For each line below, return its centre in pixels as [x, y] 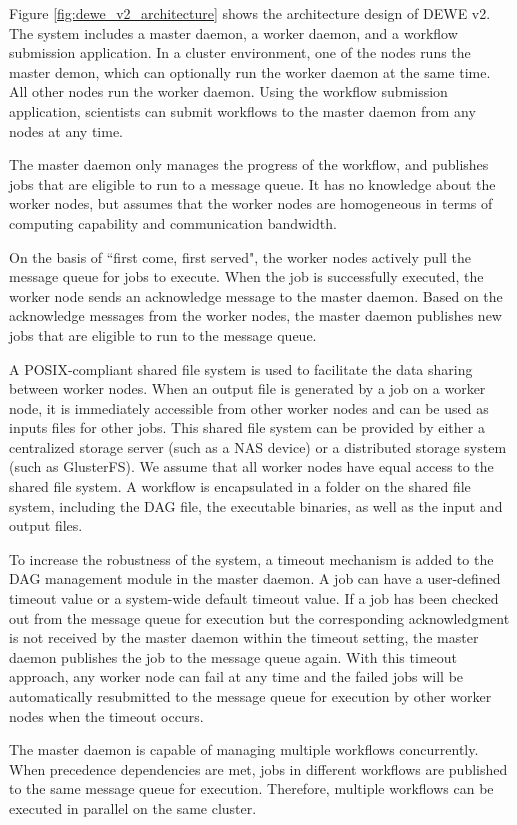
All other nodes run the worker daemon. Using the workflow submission [228, 91]
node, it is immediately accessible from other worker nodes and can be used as [249, 407]
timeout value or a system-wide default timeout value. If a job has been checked [254, 598]
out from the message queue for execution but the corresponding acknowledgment [259, 617]
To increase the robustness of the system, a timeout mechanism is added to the [251, 558]
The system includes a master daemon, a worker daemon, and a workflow [233, 32]
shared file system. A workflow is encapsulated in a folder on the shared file [240, 486]
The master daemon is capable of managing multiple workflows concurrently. [244, 749]
